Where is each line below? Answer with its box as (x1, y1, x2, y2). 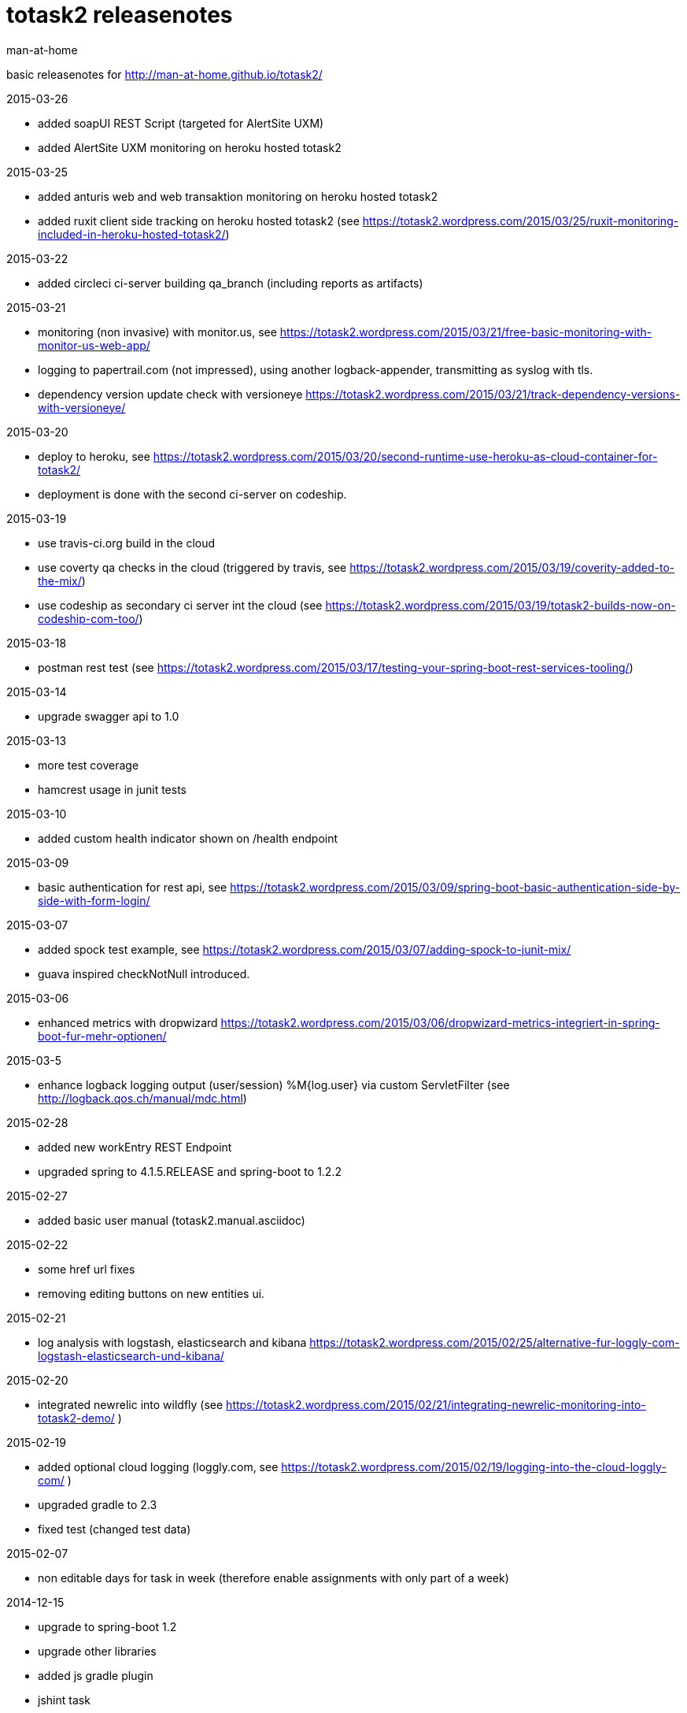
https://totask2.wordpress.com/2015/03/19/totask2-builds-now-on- (325, 598, 676, 612)
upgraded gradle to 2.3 (38, 1497, 157, 1511)
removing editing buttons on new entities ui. (38, 1286, 265, 1300)
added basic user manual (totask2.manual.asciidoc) (38, 1213, 305, 1227)
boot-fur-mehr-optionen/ (38, 1029, 167, 1043)
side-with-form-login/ (38, 893, 150, 907)
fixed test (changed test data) (38, 1522, 191, 1536)
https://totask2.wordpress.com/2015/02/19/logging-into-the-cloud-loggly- (281, 1459, 667, 1474)
